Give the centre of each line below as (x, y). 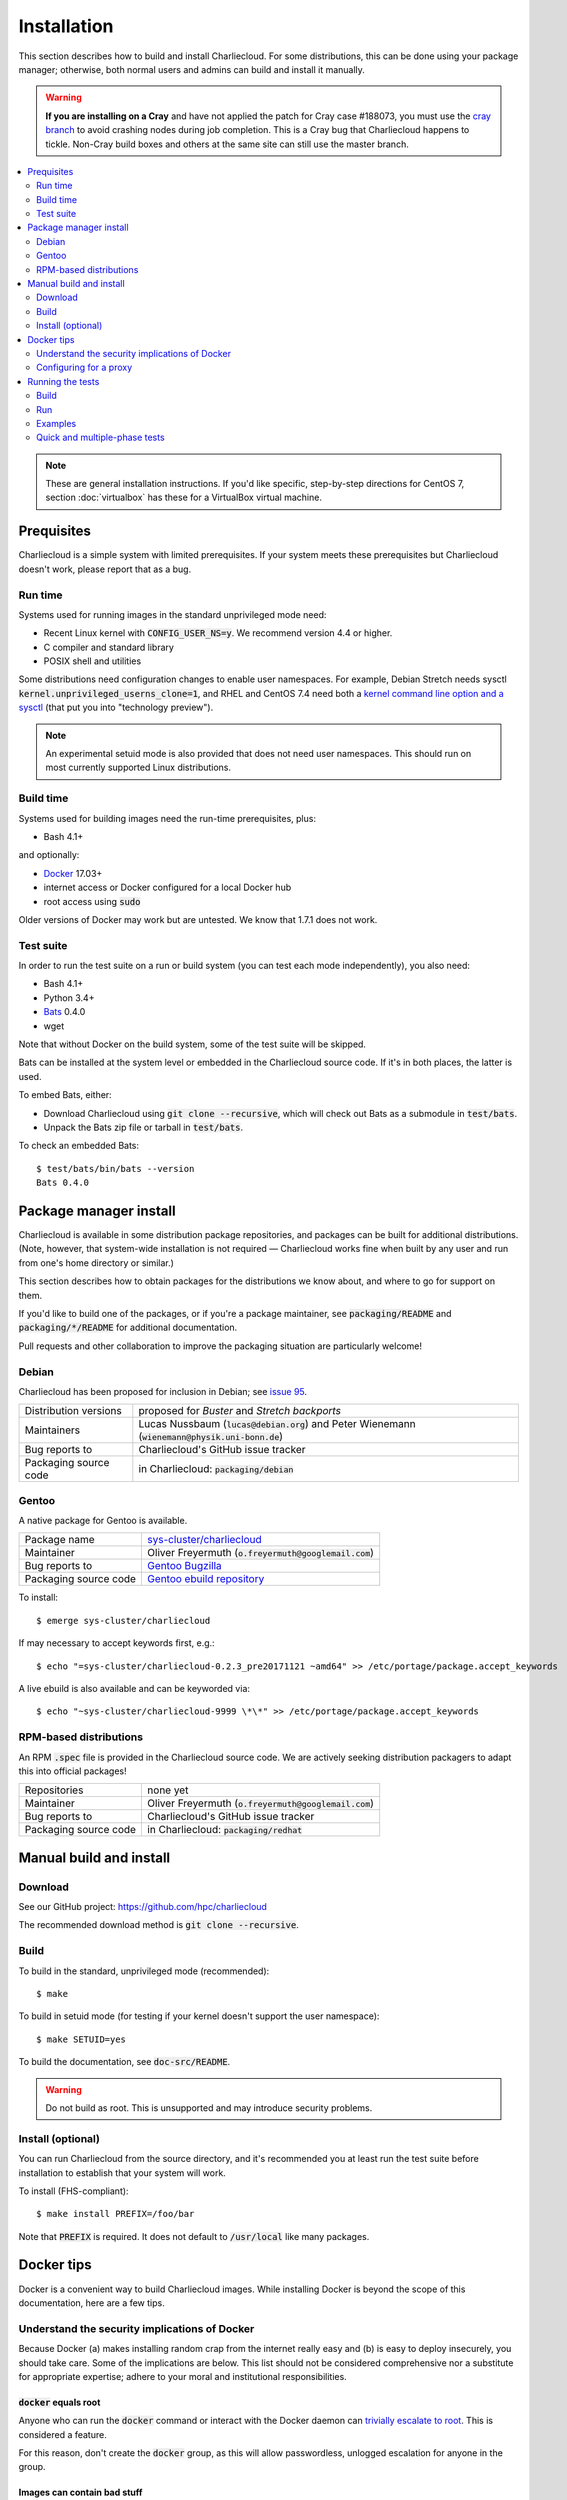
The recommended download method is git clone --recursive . (158, 1925)
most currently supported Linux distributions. (138, 767)
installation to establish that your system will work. (122, 2172)
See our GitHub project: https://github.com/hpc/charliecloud (142, 1907)
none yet (167, 1790)
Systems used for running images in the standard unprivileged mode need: (172, 614)
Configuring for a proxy (84, 367)
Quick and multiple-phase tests (100, 437)
